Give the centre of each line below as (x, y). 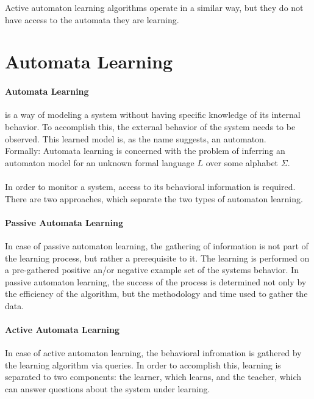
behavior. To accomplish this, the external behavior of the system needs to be (150, 126)
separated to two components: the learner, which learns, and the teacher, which (153, 377)
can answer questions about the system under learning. (108, 389)
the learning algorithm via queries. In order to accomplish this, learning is (143, 364)
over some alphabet (242, 162)
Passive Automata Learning (64, 222)
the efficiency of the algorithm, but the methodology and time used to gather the (156, 294)
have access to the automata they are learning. (92, 19)
